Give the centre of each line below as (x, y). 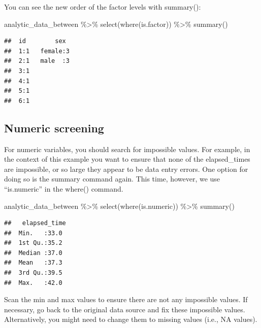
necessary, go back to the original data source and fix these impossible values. (125, 309)
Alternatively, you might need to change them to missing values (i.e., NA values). (131, 319)
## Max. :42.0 (33, 283)
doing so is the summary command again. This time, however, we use (112, 179)
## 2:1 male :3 (37, 61)
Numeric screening (54, 127)
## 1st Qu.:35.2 (33, 243)
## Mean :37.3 (33, 263)
